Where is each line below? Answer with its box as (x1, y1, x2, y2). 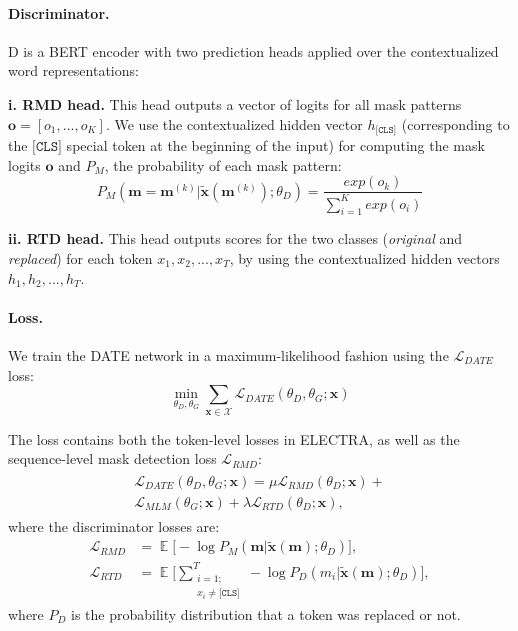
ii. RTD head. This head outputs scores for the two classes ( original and (8, 228, 462, 249)
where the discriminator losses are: (8, 515, 220, 536)
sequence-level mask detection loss (8, 448, 217, 469)
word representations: (8, 60, 139, 81)
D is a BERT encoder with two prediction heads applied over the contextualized (8, 40, 499, 61)
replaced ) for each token (8, 248, 153, 269)
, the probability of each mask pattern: (104, 154, 342, 175)
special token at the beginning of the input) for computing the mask (66, 135, 485, 156)
